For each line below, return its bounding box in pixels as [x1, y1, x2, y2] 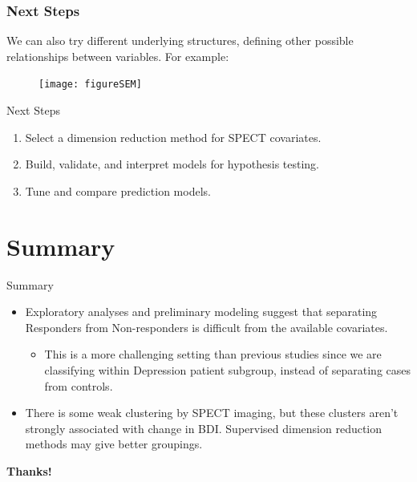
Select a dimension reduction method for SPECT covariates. [25, 128, 322, 145]
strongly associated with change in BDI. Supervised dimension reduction [25, 419, 383, 436]
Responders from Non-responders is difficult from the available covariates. [25, 318, 388, 335]
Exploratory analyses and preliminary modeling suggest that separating [25, 303, 378, 320]
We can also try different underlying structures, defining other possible [6, 32, 354, 49]
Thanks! [6, 462, 52, 479]
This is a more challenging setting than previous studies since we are [44, 346, 382, 363]
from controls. [44, 377, 113, 394]
